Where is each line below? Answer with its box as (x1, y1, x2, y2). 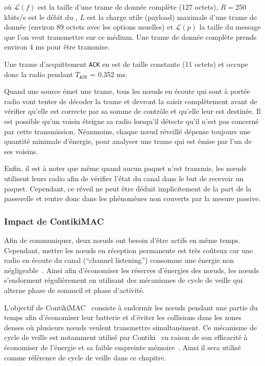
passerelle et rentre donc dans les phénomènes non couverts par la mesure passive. (4, 193, 261, 204)
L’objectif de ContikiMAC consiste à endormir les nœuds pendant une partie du (4, 302, 258, 312)
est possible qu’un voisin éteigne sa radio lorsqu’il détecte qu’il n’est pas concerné (4, 116, 259, 126)
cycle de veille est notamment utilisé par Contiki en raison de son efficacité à (4, 332, 248, 343)
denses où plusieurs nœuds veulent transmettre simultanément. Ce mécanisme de (4, 322, 257, 332)
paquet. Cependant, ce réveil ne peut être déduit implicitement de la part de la (4, 183, 252, 193)
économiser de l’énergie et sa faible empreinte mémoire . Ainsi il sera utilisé (4, 341, 241, 352)
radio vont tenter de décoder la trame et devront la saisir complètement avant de (4, 95, 257, 106)
